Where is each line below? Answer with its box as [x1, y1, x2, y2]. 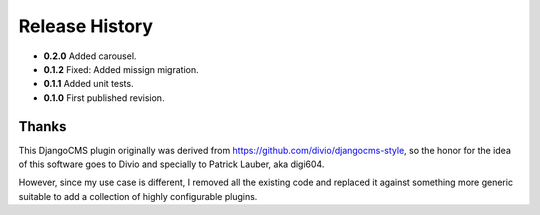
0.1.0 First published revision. [43, 91, 165, 104]
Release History [18, 15, 154, 37]
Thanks [18, 118, 67, 135]
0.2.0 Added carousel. [43, 50, 137, 62]
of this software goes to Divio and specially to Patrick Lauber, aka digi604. [18, 158, 325, 170]
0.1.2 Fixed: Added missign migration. [43, 63, 199, 75]
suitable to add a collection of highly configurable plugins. [18, 190, 258, 202]
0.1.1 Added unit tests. [43, 78, 134, 90]
